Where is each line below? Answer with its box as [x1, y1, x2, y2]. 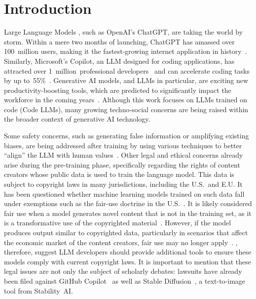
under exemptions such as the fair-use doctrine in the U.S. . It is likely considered [4, 198, 252, 209]
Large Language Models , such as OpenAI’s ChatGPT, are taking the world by [4, 27, 243, 37]
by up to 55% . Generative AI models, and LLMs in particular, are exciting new [4, 75, 249, 85]
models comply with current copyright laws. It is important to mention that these [4, 256, 251, 266]
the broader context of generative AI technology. [4, 114, 150, 124]
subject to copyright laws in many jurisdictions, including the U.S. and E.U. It [4, 179, 243, 189]
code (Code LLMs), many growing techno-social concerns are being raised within [4, 104, 249, 114]
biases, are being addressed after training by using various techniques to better [4, 140, 242, 150]
